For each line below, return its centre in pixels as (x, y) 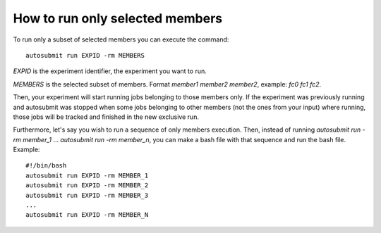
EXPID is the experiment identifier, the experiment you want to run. (110, 71)
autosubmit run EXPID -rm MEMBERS (85, 55)
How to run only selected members (118, 18)
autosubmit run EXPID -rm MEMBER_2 (87, 185)
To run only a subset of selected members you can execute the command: (121, 39)
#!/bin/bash (46, 166)
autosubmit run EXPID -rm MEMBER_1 (87, 175)
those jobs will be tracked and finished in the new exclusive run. (106, 117)
